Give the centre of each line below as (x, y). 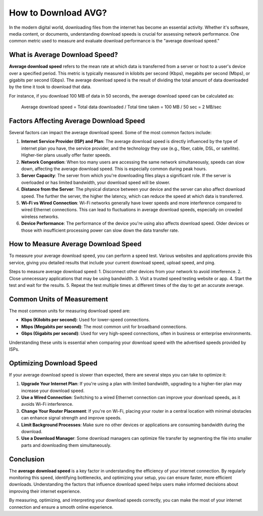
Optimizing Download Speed (53, 363)
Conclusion (27, 459)
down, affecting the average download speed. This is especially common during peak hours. (114, 169)
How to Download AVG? (58, 13)
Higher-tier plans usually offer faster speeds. (66, 155)
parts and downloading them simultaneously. (66, 445)
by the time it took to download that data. (50, 87)
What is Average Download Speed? (64, 55)
